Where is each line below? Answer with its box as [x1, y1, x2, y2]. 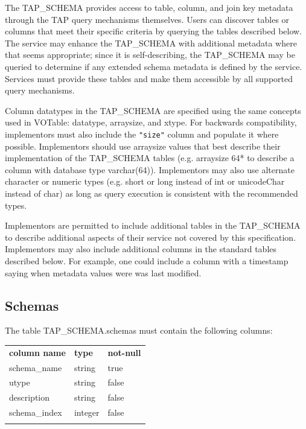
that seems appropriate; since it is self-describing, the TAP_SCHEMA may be [5, 48, 295, 61]
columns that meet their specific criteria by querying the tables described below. [5, 25, 302, 37]
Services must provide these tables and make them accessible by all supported [5, 72, 293, 84]
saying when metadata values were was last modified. [5, 266, 202, 279]
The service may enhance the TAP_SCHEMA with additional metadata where [5, 36, 297, 49]
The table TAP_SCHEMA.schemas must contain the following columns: [5, 324, 273, 337]
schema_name [9, 361, 62, 373]
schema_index [9, 406, 62, 419]
